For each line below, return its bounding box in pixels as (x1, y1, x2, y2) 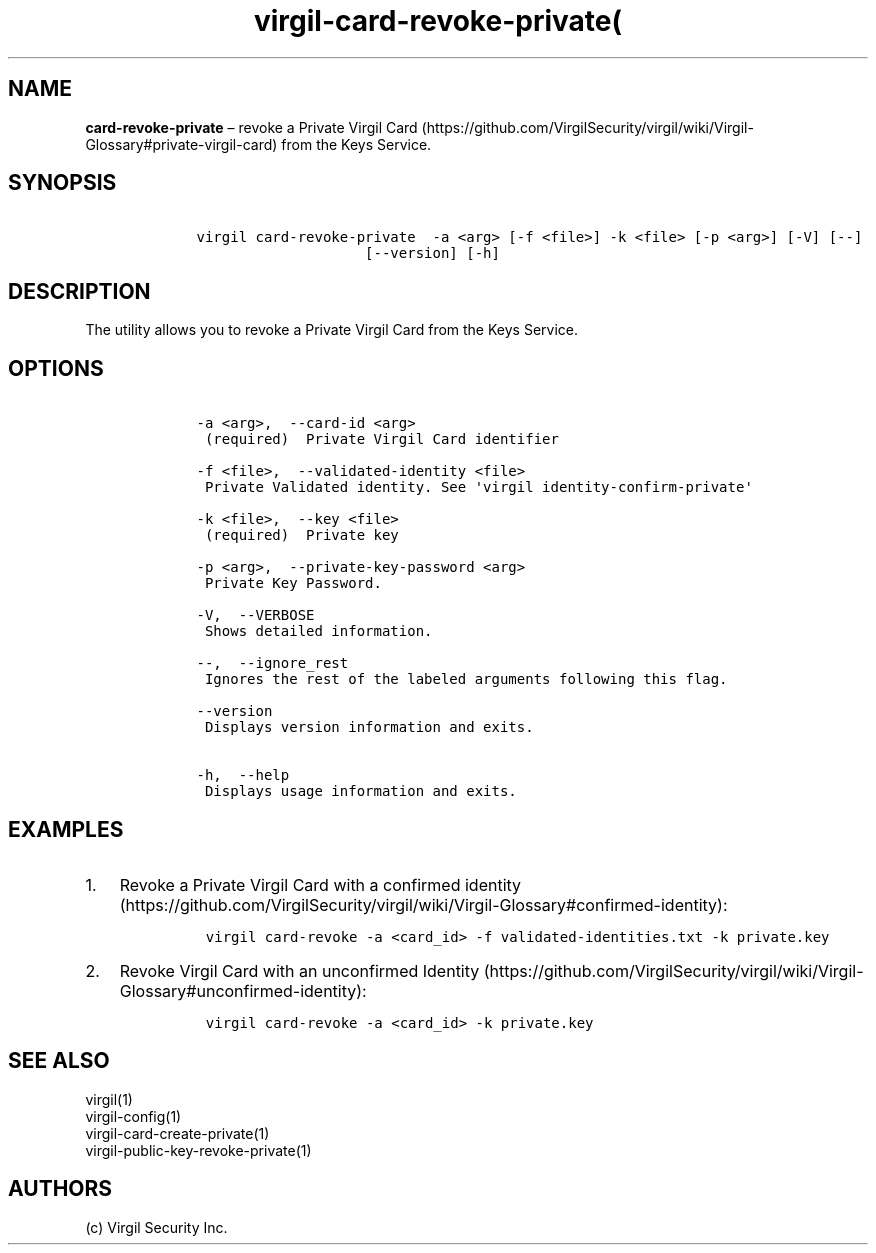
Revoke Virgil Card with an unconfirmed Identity (119, 960, 480, 981)
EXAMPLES (8, 816, 124, 842)
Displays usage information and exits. (204, 783, 517, 800)
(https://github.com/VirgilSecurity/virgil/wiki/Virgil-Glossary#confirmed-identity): (119, 894, 728, 915)
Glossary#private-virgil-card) (85, 135, 278, 153)
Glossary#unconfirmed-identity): (119, 980, 367, 1001)
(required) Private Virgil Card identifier (204, 431, 559, 448)
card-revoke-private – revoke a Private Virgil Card (85, 118, 418, 136)
